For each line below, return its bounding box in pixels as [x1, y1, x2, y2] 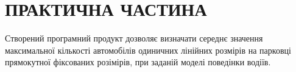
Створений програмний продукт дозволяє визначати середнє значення [5, 32, 263, 45]
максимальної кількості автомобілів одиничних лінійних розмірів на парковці [5, 43, 291, 56]
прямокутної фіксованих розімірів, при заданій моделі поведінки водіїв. [5, 56, 271, 68]
